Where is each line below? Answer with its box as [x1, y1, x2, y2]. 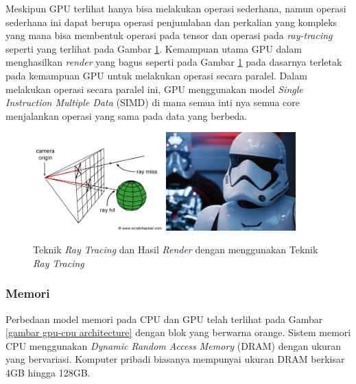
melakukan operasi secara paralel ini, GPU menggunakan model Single [5, 81, 303, 96]
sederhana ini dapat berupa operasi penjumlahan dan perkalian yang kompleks [5, 14, 337, 29]
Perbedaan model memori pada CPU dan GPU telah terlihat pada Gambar [5, 311, 323, 326]
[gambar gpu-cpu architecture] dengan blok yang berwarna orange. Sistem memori [5, 325, 351, 340]
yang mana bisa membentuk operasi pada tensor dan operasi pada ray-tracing [5, 28, 333, 42]
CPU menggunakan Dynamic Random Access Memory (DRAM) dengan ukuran [5, 338, 342, 353]
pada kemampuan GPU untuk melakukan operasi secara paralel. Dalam [5, 68, 307, 82]
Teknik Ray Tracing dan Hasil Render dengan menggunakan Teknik [33, 242, 318, 257]
